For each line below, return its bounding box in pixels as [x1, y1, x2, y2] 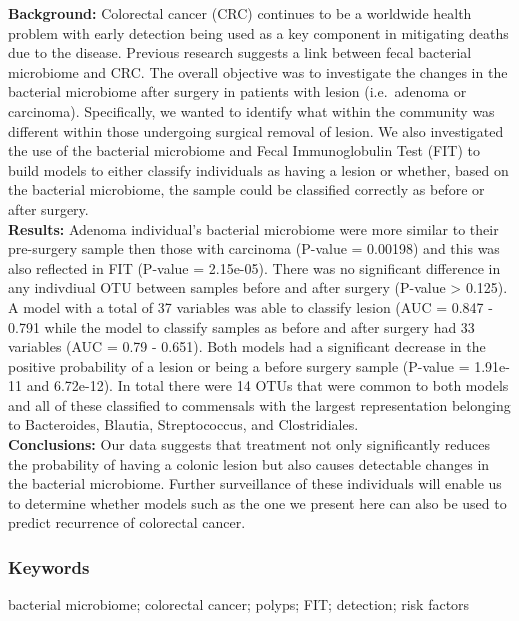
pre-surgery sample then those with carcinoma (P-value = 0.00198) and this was [8, 238, 500, 259]
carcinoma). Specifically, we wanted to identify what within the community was [8, 100, 495, 121]
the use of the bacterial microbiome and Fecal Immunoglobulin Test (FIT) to [8, 140, 480, 161]
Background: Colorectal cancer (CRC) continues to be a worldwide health [8, 3, 472, 23]
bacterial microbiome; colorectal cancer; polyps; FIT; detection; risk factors [8, 594, 470, 615]
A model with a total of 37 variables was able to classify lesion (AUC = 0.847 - [8, 296, 493, 317]
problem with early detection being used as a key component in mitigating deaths [8, 22, 509, 43]
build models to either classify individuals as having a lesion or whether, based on [8, 159, 509, 180]
